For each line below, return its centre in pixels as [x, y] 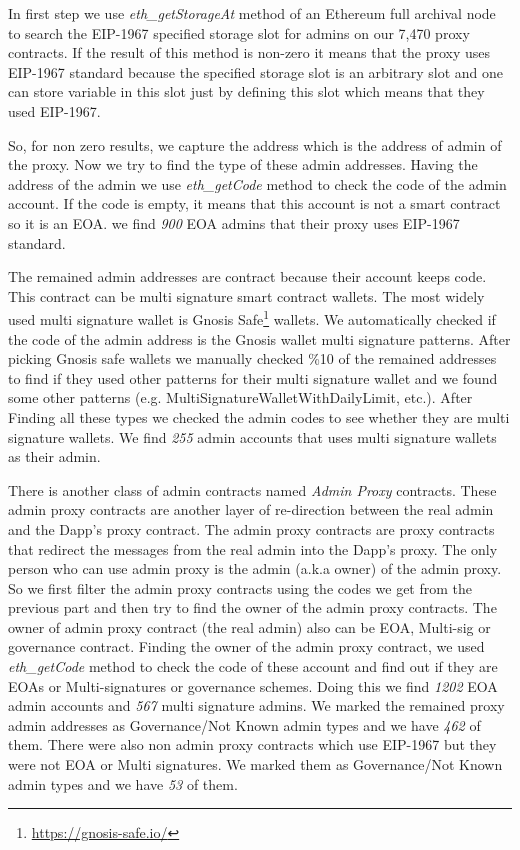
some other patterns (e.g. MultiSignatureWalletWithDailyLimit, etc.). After [240, 397]
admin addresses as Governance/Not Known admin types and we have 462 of [244, 724]
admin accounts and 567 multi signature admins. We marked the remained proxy [256, 705]
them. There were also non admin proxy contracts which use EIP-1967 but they [252, 744]
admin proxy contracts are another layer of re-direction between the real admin [251, 509]
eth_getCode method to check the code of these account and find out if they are [253, 666]
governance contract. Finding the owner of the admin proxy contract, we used [246, 646]
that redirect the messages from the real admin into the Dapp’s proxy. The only [253, 548]
